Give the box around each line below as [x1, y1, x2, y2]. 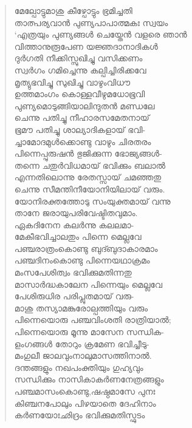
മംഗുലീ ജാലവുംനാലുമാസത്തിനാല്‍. [14, 349, 152, 362]
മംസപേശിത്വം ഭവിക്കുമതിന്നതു [14, 266, 132, 279]
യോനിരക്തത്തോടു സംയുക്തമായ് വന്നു [14, 194, 171, 207]
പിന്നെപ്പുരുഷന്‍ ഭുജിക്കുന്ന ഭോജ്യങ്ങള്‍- [14, 147, 162, 160]
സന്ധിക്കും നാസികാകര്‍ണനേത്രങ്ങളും [14, 373, 164, 386]
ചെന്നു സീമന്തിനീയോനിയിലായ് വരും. [14, 182, 165, 195]
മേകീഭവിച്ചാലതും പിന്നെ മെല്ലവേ [14, 230, 142, 243]
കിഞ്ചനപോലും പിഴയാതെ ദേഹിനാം [14, 396, 156, 409]
